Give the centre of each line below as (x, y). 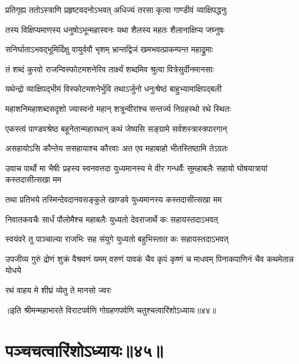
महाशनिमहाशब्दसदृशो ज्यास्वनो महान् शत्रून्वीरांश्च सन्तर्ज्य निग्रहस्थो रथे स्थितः (118, 108)
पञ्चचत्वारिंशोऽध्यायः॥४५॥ (84, 350)
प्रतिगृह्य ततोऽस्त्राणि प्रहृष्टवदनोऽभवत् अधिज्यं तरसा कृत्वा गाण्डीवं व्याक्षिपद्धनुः (116, 9)
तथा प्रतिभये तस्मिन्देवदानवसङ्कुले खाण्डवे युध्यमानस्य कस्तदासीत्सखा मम (114, 199)
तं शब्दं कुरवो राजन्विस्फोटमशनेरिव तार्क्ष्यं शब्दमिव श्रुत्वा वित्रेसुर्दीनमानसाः (110, 69)
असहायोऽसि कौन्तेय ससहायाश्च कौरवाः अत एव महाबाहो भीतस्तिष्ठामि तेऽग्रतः (117, 148)
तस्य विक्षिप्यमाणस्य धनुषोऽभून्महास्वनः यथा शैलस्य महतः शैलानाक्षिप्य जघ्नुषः (115, 29)
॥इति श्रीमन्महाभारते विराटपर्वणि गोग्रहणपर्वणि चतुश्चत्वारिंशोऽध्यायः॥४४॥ (111, 310)
